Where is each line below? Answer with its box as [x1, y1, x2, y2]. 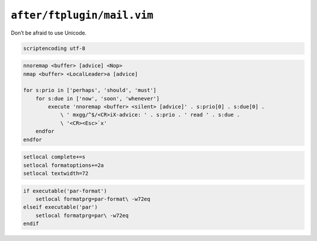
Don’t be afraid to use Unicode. [11, 29, 87, 36]
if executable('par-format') [23, 188, 107, 194]
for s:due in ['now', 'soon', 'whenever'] [35, 95, 160, 102]
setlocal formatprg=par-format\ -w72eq [35, 195, 151, 202]
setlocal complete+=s [23, 154, 86, 161]
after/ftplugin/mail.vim [11, 9, 154, 22]
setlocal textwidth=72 [23, 170, 89, 176]
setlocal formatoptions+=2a [23, 162, 104, 168]
